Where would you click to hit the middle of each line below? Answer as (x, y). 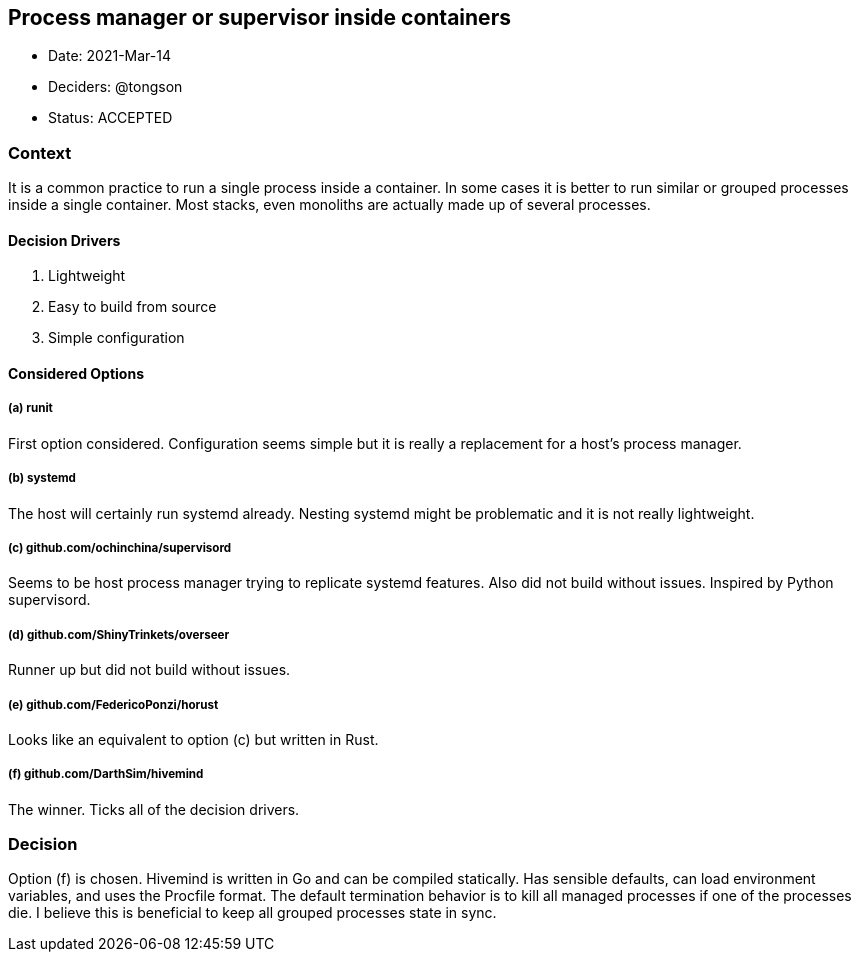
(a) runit (30, 408)
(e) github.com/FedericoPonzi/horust (113, 704)
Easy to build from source (132, 307)
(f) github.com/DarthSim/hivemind (106, 774)
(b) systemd (42, 478)
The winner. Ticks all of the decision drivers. (154, 809)
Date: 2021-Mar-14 (109, 56)
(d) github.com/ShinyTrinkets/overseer (119, 634)
